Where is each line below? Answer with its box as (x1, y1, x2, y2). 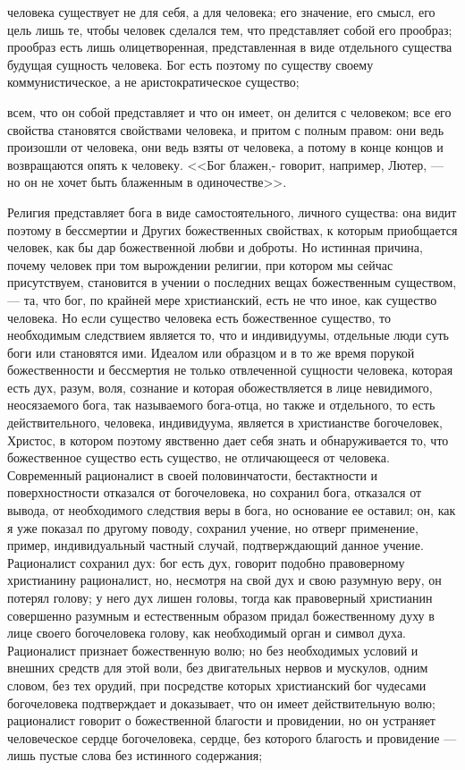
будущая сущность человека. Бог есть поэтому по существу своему (7, 55, 374, 73)
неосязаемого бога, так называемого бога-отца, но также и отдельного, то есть (7, 395, 435, 414)
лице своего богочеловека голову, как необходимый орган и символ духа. (7, 623, 407, 642)
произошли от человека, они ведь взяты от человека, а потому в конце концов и (7, 138, 444, 157)
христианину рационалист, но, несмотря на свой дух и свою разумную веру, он (7, 571, 442, 589)
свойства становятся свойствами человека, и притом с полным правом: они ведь (7, 120, 444, 139)
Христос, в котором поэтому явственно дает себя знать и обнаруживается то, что (7, 430, 449, 449)
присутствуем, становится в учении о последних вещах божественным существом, (7, 273, 457, 292)
